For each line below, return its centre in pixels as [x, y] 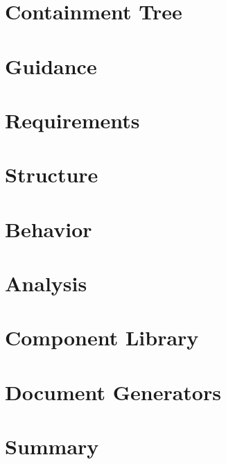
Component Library [102, 337]
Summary [52, 446]
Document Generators [113, 392]
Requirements [72, 120]
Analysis [46, 283]
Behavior [49, 229]
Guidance [51, 66]
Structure [52, 174]
